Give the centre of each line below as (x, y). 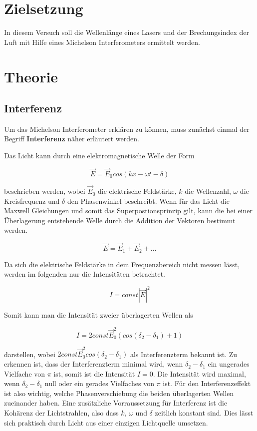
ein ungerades (229, 364)
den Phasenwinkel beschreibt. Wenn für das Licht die (148, 201)
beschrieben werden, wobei (45, 191)
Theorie (31, 76)
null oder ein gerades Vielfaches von (99, 383)
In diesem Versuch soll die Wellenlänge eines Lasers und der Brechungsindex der (127, 32)
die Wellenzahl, (208, 191)
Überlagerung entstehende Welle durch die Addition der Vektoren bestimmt (120, 220)
